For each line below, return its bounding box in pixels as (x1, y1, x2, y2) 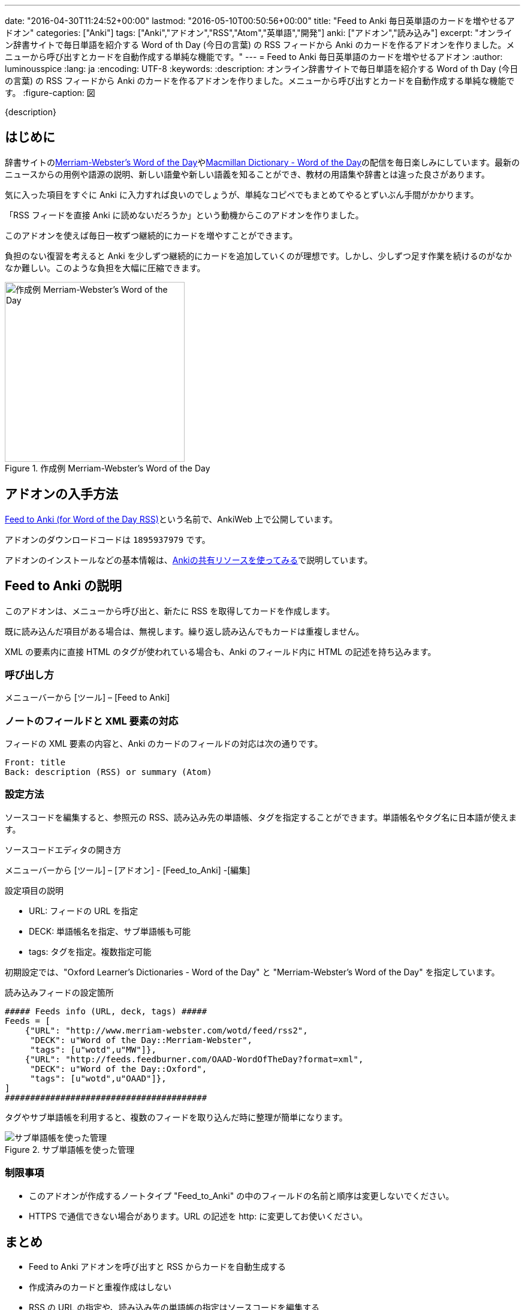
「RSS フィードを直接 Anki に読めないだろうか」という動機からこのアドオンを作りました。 (5, 209, 364, 220)
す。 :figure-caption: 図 (5, 88, 95, 98)
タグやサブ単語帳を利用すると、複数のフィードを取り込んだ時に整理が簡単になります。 (5, 1111, 348, 1122)
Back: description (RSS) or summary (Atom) (5, 767, 212, 777)
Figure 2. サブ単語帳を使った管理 (5, 1144, 135, 1155)
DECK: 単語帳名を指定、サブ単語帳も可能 (29, 926, 191, 936)
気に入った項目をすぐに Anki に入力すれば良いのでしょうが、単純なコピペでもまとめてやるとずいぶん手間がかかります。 (5, 189, 479, 200)
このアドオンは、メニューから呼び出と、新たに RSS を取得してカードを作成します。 (5, 605, 335, 616)
